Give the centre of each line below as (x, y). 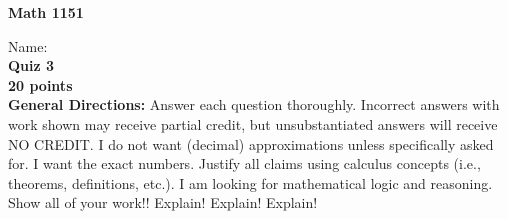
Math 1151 (46, 12)
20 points (40, 84)
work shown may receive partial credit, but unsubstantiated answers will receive (253, 123)
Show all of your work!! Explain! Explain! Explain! (163, 202)
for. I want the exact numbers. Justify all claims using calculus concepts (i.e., (244, 163)
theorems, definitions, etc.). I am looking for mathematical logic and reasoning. (250, 182)
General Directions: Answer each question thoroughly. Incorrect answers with (254, 104)
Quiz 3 (31, 65)
